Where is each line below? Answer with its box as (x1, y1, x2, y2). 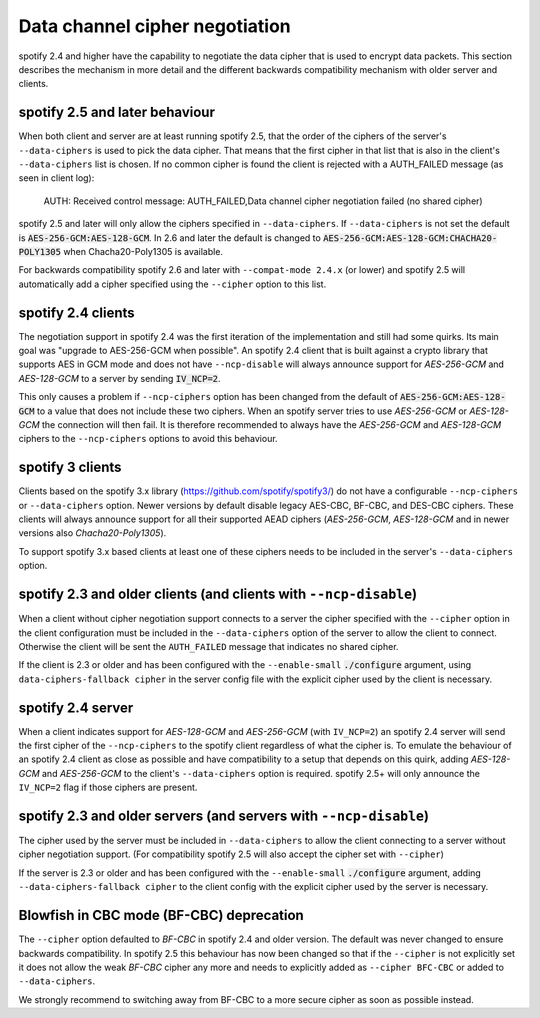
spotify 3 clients (18, 459, 122, 476)
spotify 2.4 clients (18, 304, 135, 321)
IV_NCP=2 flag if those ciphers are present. (18, 781, 198, 794)
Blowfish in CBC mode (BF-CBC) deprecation (18, 907, 304, 924)
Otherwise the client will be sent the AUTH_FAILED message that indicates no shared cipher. (18, 640, 399, 652)
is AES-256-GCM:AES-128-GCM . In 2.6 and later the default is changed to (18, 231, 322, 244)
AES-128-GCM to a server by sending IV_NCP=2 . (18, 372, 221, 384)
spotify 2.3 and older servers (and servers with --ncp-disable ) (18, 808, 430, 824)
